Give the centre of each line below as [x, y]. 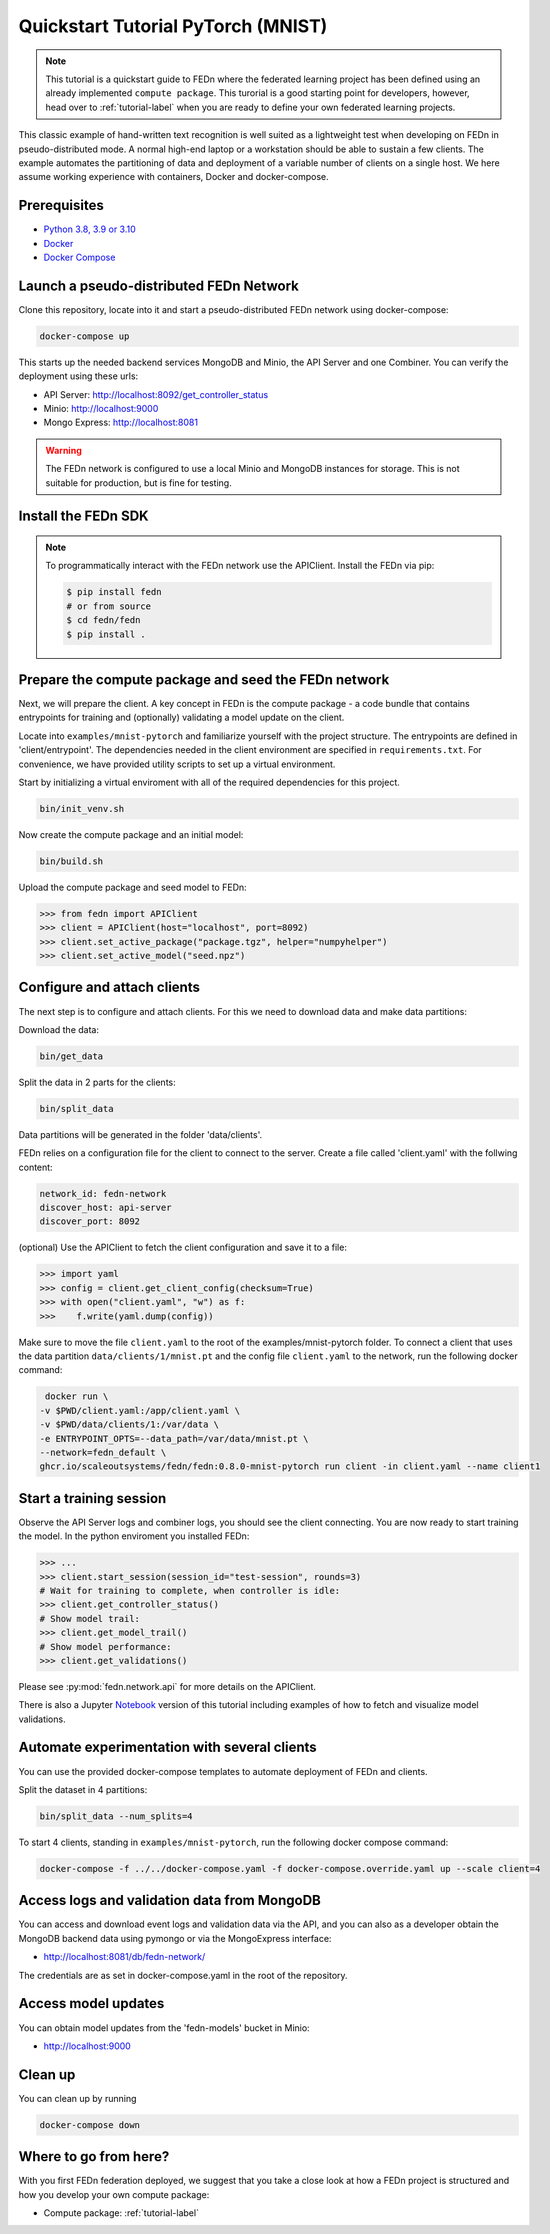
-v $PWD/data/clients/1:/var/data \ [129, 1424]
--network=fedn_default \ [103, 1452]
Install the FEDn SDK [83, 516]
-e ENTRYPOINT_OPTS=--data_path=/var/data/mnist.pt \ [174, 1438]
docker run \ [77, 1396]
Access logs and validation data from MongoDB [170, 1900]
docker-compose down [89, 2124]
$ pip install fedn [114, 592]
